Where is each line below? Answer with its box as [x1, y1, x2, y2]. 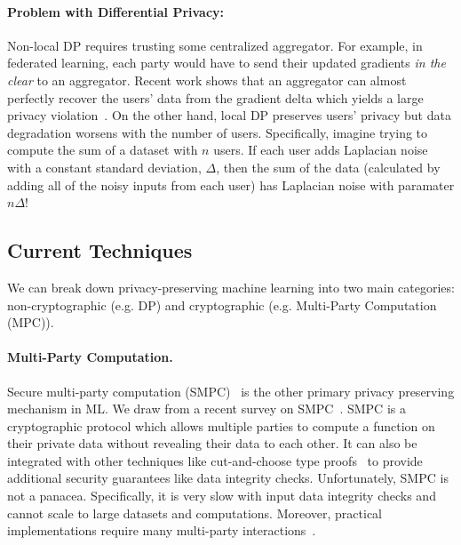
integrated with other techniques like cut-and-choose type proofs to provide [7, 451, 423, 469]
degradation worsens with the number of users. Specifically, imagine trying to [7, 123, 428, 141]
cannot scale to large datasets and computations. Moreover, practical [7, 503, 383, 522]
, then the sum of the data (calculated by [216, 157, 441, 176]
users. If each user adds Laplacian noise [213, 140, 428, 159]
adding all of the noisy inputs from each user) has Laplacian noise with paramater [7, 175, 455, 194]
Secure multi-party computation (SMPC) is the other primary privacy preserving [7, 381, 455, 400]
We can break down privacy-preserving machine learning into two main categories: [7, 277, 455, 296]
